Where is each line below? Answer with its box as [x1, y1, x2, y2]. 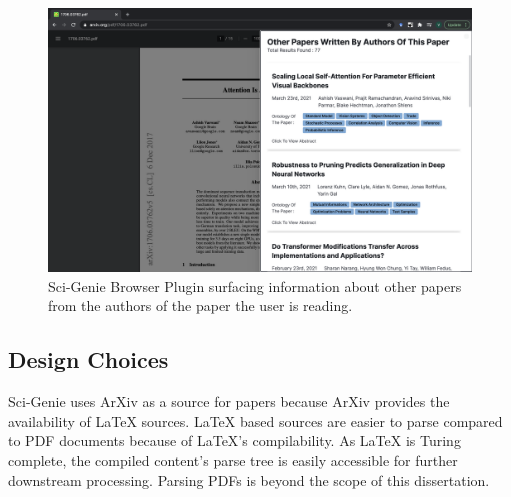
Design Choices [8, 344, 169, 375]
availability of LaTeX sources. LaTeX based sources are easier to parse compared [8, 410, 503, 431]
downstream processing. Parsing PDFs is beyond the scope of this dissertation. [8, 469, 490, 490]
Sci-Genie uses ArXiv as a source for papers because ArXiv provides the [8, 391, 450, 412]
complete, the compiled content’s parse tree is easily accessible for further [8, 449, 458, 470]
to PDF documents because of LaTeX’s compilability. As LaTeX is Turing [8, 430, 461, 451]
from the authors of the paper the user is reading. [48, 295, 353, 316]
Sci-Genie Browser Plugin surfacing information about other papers [48, 275, 462, 296]
